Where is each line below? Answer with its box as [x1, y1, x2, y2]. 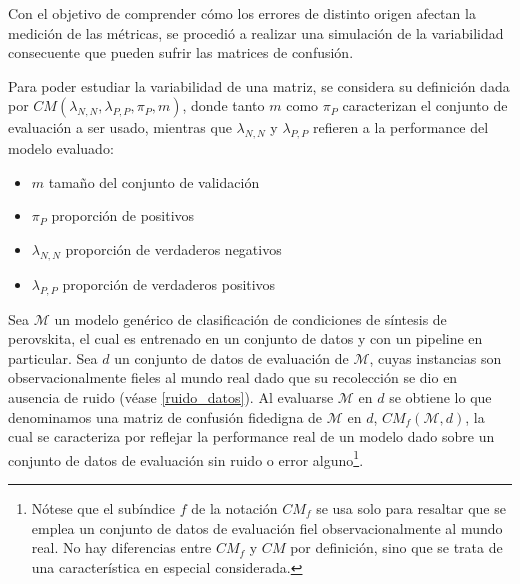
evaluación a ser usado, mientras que [8, 117, 232, 138]
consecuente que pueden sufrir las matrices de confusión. [8, 42, 354, 63]
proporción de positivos [51, 205, 195, 226]
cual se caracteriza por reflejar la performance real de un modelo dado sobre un [8, 426, 495, 447]
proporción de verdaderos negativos [65, 238, 282, 259]
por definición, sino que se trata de [290, 537, 503, 558]
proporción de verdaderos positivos [62, 273, 276, 294]
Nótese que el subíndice [31, 497, 176, 518]
